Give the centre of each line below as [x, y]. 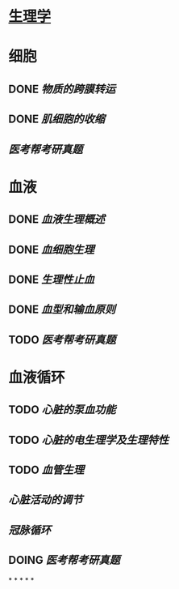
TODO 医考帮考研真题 [62, 340]
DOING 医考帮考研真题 [64, 560]
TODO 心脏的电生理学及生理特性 [89, 440]
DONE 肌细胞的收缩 [57, 120]
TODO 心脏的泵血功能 [62, 410]
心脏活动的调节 [46, 500]
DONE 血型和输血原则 [62, 310]
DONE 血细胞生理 [52, 249]
